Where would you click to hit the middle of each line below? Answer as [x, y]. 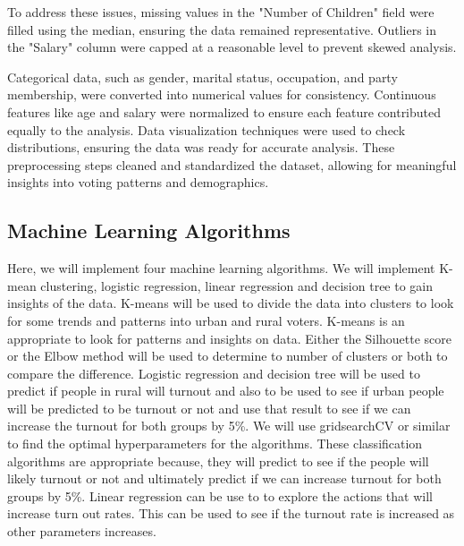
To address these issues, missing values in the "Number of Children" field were [221, 12]
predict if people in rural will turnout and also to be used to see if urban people [226, 391]
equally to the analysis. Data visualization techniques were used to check [207, 129]
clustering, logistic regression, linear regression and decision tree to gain [237, 285]
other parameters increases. [82, 531]
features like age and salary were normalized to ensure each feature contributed [224, 111]
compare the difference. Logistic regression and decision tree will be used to [214, 373]
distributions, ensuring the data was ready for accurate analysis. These [201, 147]
